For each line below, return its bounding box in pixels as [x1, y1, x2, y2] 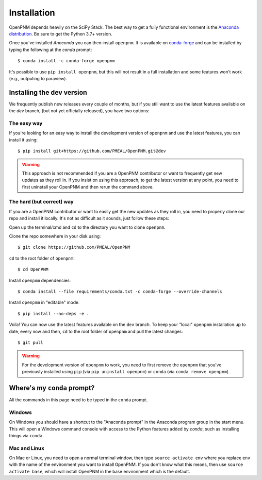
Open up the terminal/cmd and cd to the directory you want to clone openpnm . [9, 224, 166, 230]
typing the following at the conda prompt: [9, 47, 92, 52]
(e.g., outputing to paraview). [9, 75, 67, 81]
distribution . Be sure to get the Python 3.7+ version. [9, 31, 113, 36]
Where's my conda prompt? [9, 384, 95, 392]
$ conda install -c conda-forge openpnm [17, 58, 115, 64]
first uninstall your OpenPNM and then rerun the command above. [22, 184, 154, 189]
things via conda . [9, 432, 44, 438]
